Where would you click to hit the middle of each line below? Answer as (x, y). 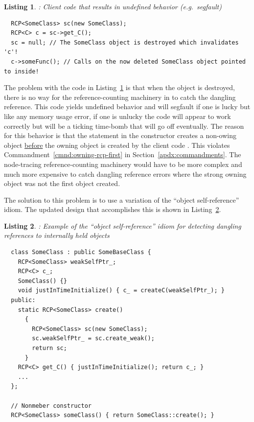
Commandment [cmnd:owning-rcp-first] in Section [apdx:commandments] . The (123, 154)
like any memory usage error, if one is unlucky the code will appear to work (117, 116)
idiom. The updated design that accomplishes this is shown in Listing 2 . (113, 209)
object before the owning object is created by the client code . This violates (117, 145)
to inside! (22, 71)
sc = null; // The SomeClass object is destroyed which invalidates (125, 42)
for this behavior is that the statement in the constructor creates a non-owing (120, 135)
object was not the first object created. (62, 183)
